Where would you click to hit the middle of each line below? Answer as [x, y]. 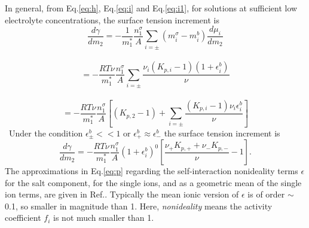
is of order [266, 194]
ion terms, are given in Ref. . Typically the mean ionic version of [122, 194]
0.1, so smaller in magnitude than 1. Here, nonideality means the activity [139, 206]
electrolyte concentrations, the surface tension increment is [112, 19]
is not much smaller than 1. [104, 218]
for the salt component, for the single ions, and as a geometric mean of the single [153, 182]
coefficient [23, 218]
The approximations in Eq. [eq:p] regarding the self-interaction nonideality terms [152, 171]
